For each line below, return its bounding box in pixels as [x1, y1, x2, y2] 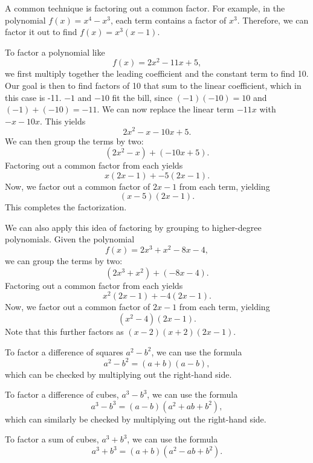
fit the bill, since [112, 91, 173, 103]
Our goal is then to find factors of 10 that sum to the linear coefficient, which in [5, 79, 302, 92]
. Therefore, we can [237, 13, 309, 26]
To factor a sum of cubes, [5, 433, 99, 445]
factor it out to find [5, 25, 77, 38]
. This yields [40, 114, 86, 127]
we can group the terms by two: [5, 254, 123, 267]
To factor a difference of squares [5, 345, 123, 358]
